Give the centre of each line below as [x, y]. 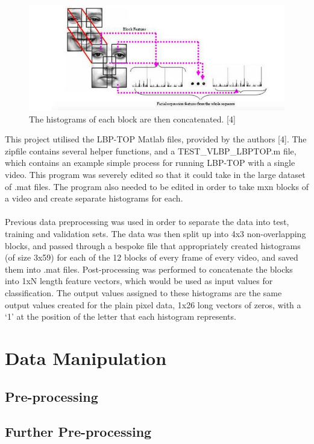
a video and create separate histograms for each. [94, 198]
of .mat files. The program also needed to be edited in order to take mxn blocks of [157, 186]
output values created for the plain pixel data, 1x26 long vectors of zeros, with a [153, 304]
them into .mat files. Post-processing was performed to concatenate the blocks [149, 269]
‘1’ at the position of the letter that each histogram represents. [121, 316]
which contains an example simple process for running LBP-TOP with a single [150, 163]
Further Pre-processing [78, 432]
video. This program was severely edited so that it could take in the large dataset [155, 175]
